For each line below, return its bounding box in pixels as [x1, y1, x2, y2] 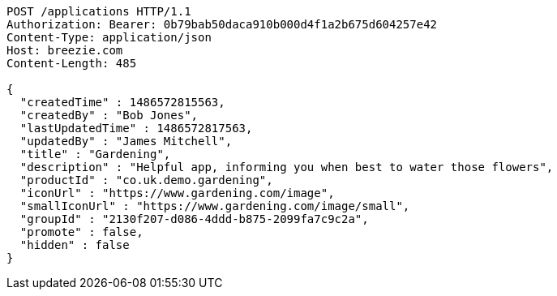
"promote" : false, [19, 225, 144, 238]
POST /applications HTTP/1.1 [6, 5, 191, 18]
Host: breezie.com [6, 44, 123, 57]
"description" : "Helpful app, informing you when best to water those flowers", [19, 161, 554, 174]
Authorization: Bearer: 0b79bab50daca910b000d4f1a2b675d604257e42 [6, 18, 438, 31]
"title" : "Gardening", [19, 148, 171, 161]
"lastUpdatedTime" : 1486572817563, [19, 122, 253, 135]
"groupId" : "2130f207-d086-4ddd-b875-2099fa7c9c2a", [19, 212, 369, 225]
